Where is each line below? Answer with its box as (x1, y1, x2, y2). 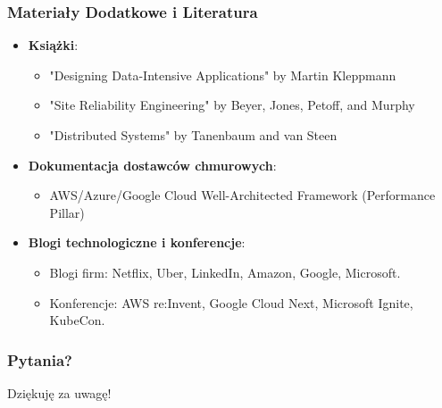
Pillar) (49, 203, 85, 221)
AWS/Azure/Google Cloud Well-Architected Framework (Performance (49, 186, 436, 204)
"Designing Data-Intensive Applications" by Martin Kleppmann (49, 65, 396, 84)
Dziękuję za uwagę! (7, 383, 112, 402)
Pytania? (7, 348, 72, 371)
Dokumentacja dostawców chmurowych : (28, 155, 277, 174)
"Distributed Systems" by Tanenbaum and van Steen (49, 126, 338, 144)
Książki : (28, 36, 79, 54)
